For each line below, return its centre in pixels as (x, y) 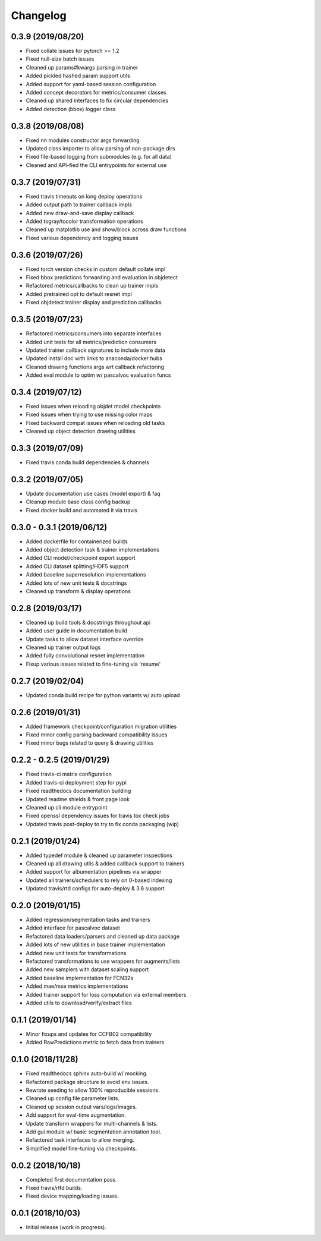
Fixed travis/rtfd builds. (54, 1188)
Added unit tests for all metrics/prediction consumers (91, 342)
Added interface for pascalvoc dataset (73, 928)
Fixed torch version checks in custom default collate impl (96, 269)
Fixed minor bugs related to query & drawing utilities (90, 743)
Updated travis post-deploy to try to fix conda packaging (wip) (103, 824)
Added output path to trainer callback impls (79, 204)
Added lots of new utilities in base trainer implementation (96, 944)
